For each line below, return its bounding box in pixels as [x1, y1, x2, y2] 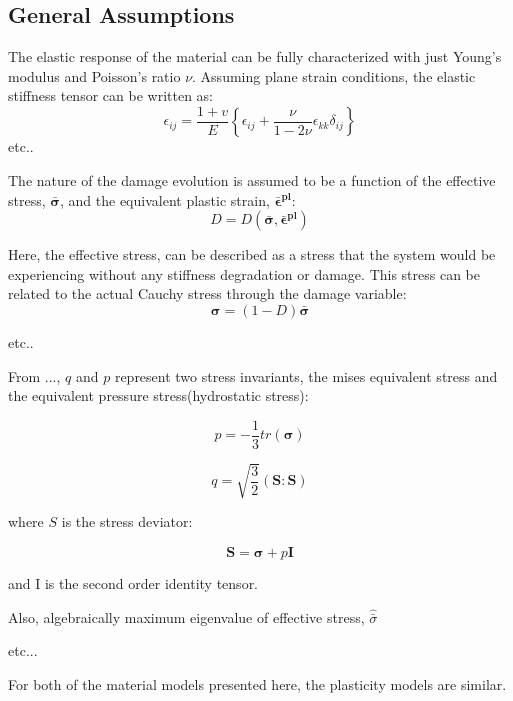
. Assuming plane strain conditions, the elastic [192, 65, 476, 86]
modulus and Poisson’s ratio [8, 65, 181, 86]
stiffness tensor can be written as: [8, 85, 213, 106]
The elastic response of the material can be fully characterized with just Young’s [8, 46, 502, 67]
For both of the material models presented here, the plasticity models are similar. [8, 673, 507, 694]
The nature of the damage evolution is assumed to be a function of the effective [8, 170, 496, 191]
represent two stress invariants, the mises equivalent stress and [114, 365, 498, 386]
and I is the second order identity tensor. [8, 573, 259, 593]
